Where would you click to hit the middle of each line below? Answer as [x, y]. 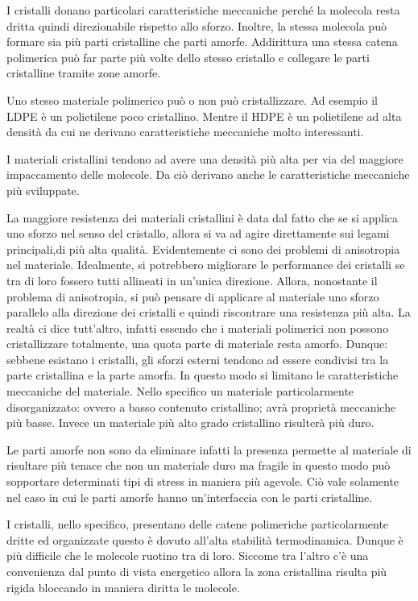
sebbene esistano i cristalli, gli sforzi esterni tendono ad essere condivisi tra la [198, 359]
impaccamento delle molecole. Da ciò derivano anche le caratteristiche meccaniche [208, 174]
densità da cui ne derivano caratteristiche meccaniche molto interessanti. [185, 132]
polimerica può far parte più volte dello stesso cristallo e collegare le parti [188, 57]
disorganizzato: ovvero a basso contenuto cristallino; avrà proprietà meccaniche [201, 406]
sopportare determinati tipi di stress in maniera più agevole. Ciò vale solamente [203, 481]
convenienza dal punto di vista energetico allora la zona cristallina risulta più [197, 571]
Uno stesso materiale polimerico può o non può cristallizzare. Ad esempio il [192, 99]
